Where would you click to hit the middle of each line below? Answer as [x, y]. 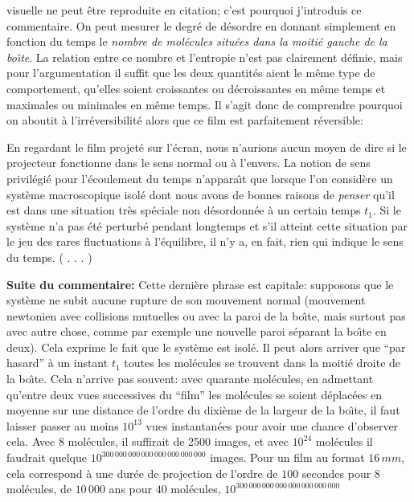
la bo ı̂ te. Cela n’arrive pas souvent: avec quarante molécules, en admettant [190, 379]
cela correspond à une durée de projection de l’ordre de [142, 473]
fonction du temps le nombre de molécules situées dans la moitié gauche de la [197, 41]
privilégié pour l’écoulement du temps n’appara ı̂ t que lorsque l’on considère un [200, 178]
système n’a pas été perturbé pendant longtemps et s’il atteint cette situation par [207, 225]
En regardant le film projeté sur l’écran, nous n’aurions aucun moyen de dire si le [207, 147]
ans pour [131, 489]
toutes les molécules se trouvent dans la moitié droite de [262, 363]
